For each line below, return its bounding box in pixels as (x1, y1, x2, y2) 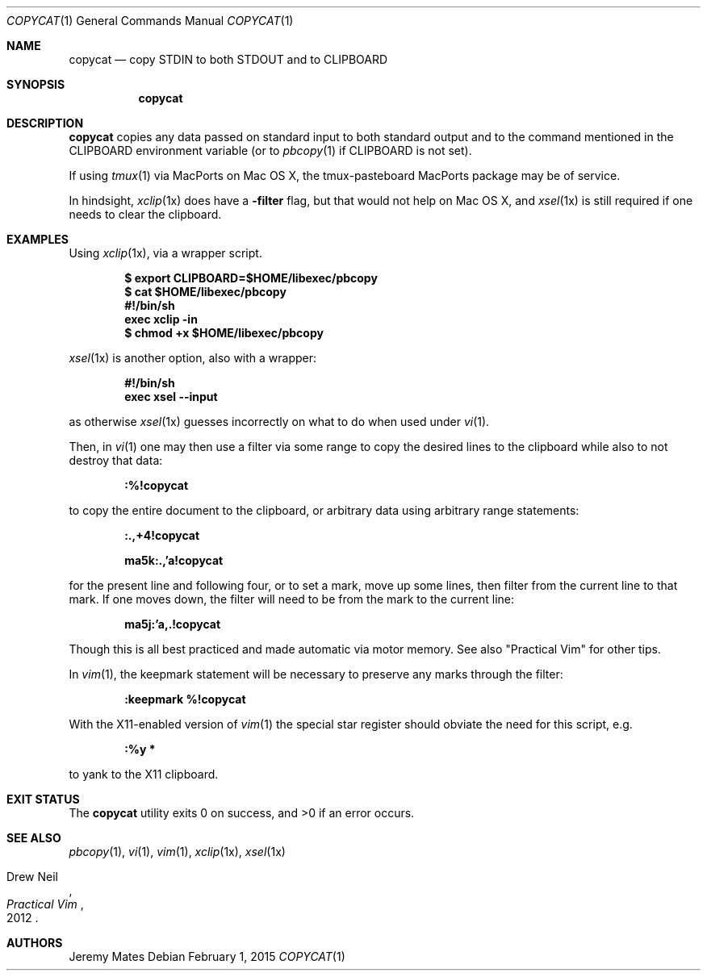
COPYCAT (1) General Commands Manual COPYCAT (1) (6, 14, 294, 27)
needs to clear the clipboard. (69, 207, 222, 221)
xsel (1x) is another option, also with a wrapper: (69, 351, 317, 365)
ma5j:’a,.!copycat (124, 617, 221, 631)
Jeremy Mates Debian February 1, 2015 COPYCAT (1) (69, 950, 345, 963)
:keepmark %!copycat (124, 692, 246, 706)
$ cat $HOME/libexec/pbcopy (124, 285, 287, 299)
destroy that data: (69, 453, 163, 467)
